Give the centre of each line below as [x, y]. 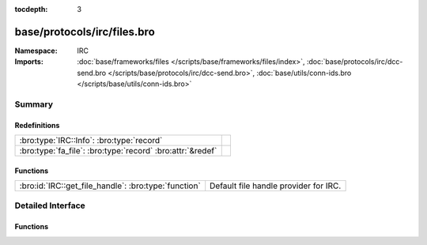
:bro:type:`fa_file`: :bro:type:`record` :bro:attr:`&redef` [118, 151]
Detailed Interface [50, 205]
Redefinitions [37, 125]
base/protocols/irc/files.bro [85, 32]
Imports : [29, 62]
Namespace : [36, 51]
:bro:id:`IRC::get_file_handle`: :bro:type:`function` [110, 186]
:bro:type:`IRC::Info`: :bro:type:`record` [91, 141]
